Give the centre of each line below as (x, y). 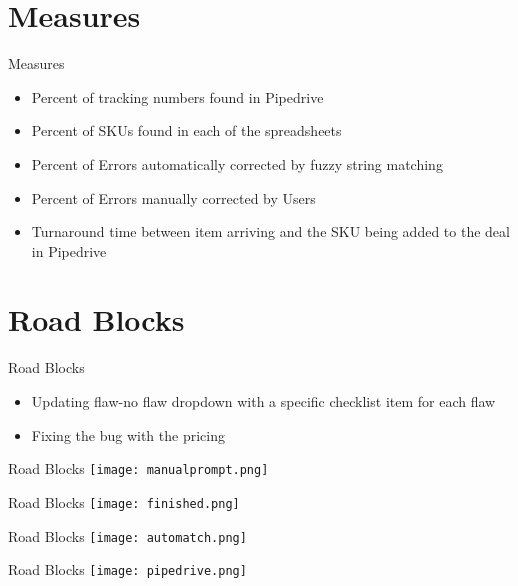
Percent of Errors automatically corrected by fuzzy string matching (237, 163)
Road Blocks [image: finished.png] (124, 501)
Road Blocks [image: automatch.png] (127, 535)
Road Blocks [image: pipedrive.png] (127, 569)
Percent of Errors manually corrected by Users (173, 197)
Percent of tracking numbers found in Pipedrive (177, 96)
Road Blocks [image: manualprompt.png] (138, 468)
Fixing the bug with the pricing (128, 434)
